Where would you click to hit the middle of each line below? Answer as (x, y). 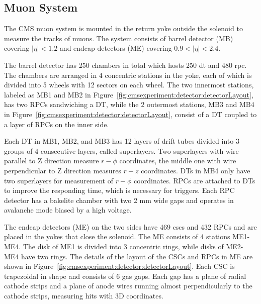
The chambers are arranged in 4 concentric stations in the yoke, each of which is (128, 75)
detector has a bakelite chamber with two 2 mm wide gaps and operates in (119, 200)
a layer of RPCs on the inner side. (57, 124)
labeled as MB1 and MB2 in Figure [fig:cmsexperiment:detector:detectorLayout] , (129, 94)
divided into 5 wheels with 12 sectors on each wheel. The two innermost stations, (129, 85)
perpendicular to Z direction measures (63, 170)
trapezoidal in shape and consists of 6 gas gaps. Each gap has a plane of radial (125, 276)
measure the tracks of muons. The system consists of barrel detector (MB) (119, 38)
